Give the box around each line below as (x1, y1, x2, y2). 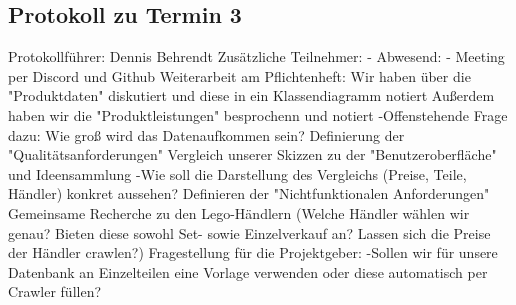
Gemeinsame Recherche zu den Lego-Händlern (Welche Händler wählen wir (8, 202, 470, 223)
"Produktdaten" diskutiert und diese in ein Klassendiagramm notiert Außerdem (8, 85, 495, 106)
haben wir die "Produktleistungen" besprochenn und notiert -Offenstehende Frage (8, 104, 508, 125)
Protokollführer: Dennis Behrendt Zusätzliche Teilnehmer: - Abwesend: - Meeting (8, 46, 505, 67)
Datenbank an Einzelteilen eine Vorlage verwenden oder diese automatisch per (8, 261, 488, 282)
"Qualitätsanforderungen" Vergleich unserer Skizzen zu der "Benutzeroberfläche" (8, 144, 497, 165)
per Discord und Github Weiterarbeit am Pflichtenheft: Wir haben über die (8, 65, 471, 86)
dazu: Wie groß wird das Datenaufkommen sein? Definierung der (8, 124, 405, 145)
